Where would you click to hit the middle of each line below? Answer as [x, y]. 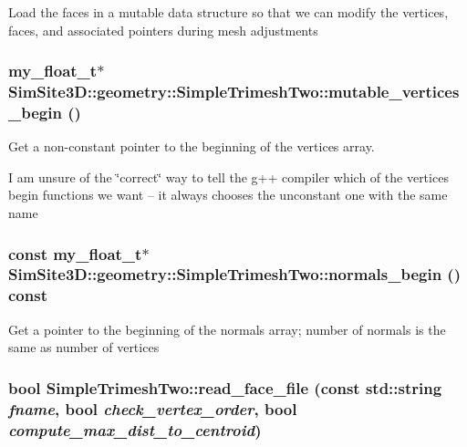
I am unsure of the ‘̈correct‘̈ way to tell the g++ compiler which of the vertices [228, 177]
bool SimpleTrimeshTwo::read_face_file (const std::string [225, 387]
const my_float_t [75, 253]
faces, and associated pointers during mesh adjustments [163, 30]
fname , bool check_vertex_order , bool [153, 408]
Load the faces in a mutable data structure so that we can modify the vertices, [228, 12]
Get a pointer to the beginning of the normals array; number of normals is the [227, 329]
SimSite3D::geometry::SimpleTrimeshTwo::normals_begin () [234, 274]
